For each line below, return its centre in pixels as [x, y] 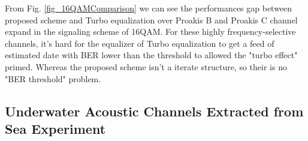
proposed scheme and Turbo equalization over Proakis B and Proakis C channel [151, 19]
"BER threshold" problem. [53, 78]
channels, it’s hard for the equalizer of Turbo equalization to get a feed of [140, 43]
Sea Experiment [55, 128]
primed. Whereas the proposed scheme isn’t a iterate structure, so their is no [146, 66]
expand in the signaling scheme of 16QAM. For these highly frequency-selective [150, 31]
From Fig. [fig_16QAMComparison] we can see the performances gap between [149, 8]
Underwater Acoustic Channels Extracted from [154, 111]
